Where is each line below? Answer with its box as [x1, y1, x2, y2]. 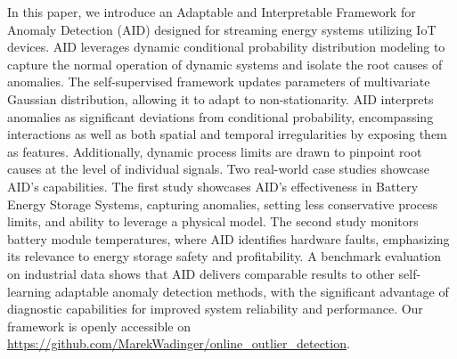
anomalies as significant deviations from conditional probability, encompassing [7, 107, 434, 126]
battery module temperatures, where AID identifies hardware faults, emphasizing [7, 229, 450, 248]
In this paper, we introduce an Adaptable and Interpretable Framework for [7, 3, 416, 20]
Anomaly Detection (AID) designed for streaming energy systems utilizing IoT [7, 20, 437, 38]
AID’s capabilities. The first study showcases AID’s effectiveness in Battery [7, 176, 419, 195]
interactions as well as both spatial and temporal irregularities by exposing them [7, 125, 447, 143]
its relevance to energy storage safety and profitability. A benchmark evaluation [7, 247, 441, 265]
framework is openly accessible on [7, 316, 192, 335]
